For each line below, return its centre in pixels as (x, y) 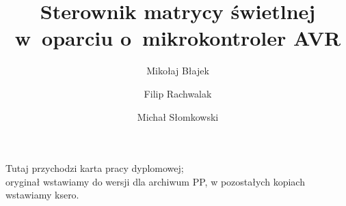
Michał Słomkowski (178, 116)
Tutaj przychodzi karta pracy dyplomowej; (95, 168)
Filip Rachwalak (178, 93)
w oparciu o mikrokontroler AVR (178, 38)
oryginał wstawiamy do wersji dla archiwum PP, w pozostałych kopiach (155, 181)
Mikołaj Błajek (178, 71)
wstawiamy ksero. (42, 195)
